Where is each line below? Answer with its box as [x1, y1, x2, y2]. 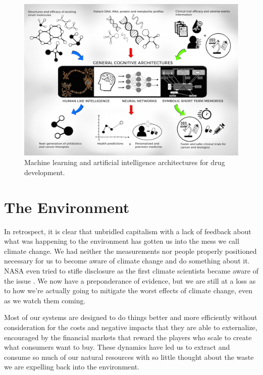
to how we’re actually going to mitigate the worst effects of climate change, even [4, 285, 253, 296]
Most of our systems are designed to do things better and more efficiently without [4, 312, 257, 323]
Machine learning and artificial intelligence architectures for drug [24, 157, 225, 168]
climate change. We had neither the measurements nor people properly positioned [4, 245, 257, 256]
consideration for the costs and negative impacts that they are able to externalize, [4, 322, 257, 333]
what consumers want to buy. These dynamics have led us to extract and [4, 342, 230, 352]
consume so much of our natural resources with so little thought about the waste [4, 351, 254, 362]
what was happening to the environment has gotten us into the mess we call [4, 236, 239, 246]
